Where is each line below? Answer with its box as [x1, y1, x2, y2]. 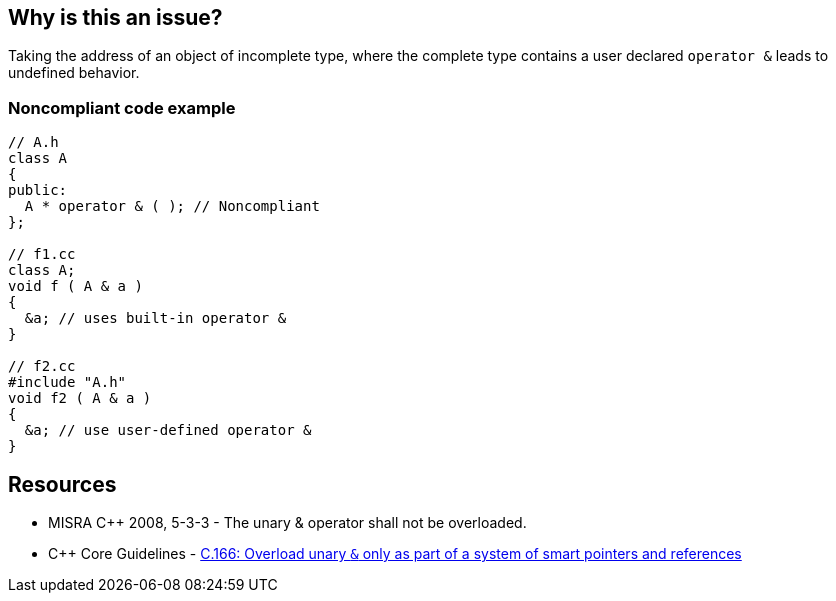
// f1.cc [8, 246, 76, 263]
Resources [8, 471, 117, 497]
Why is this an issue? [8, 5, 223, 30]
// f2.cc [8, 358, 76, 375]
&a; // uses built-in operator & [24, 310, 287, 327]
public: [8, 182, 68, 199]
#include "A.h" [8, 374, 127, 391]
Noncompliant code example [8, 97, 236, 118]
